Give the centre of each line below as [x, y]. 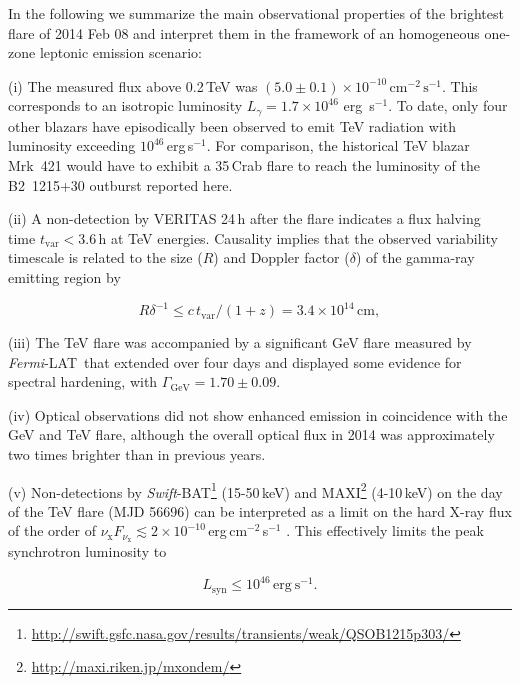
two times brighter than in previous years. [137, 454]
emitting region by [64, 276]
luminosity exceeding [72, 145]
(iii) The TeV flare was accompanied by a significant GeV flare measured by [240, 342]
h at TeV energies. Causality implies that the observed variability [298, 237]
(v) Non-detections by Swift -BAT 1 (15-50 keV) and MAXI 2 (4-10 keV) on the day [255, 490]
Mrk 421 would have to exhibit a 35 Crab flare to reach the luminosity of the [244, 165]
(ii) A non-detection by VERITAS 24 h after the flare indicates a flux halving [244, 218]
